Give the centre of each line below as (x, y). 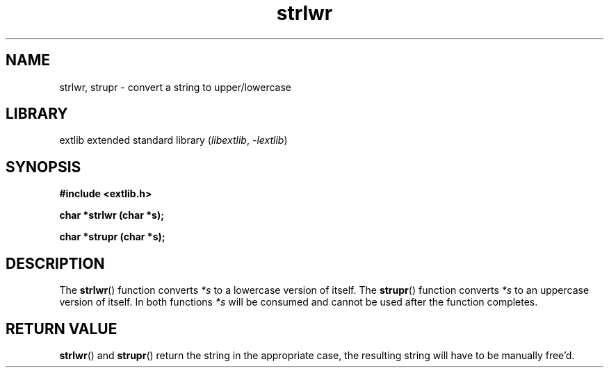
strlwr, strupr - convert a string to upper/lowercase (176, 87)
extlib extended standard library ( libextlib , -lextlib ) (173, 140)
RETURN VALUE (62, 329)
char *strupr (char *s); (112, 237)
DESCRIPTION (55, 263)
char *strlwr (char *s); (112, 215)
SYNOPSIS (43, 167)
